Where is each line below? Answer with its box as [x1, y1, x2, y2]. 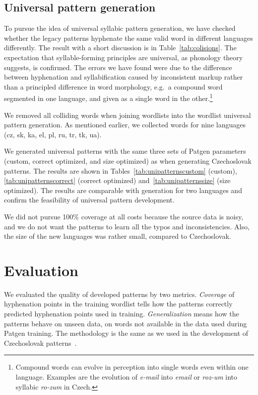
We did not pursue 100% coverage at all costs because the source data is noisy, [4, 211, 244, 221]
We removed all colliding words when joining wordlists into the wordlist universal [4, 109, 251, 120]
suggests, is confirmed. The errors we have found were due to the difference [4, 62, 232, 72]
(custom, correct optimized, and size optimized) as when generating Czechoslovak [4, 155, 252, 166]
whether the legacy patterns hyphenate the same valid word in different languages [4, 32, 253, 43]
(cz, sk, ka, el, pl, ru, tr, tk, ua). [4, 129, 102, 139]
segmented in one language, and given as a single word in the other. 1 [4, 92, 213, 103]
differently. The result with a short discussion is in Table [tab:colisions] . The [4, 42, 237, 53]
